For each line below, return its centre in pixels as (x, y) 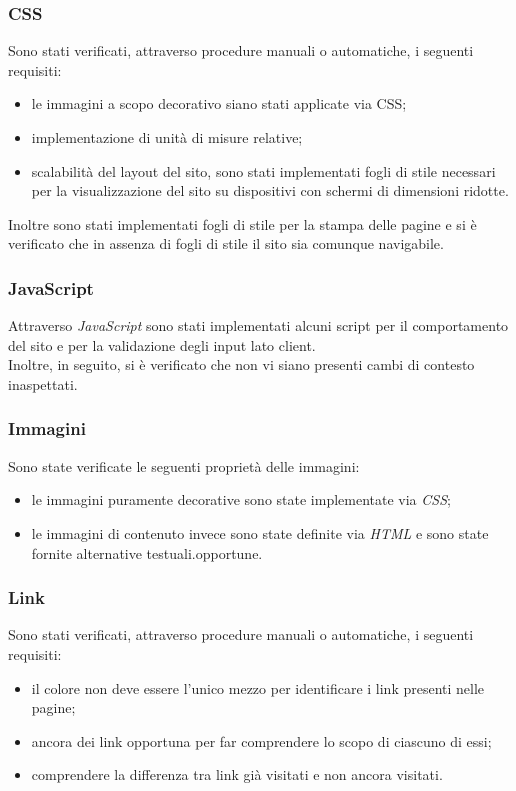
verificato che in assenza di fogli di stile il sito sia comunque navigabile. (226, 243)
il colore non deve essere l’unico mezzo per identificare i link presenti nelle (258, 687)
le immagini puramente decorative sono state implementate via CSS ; (241, 499)
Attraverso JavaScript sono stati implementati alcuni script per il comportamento (258, 325)
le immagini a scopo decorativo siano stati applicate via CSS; (219, 103)
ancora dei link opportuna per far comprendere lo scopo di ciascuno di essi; (261, 740)
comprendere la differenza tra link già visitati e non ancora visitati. (237, 774)
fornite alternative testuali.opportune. (147, 552)
